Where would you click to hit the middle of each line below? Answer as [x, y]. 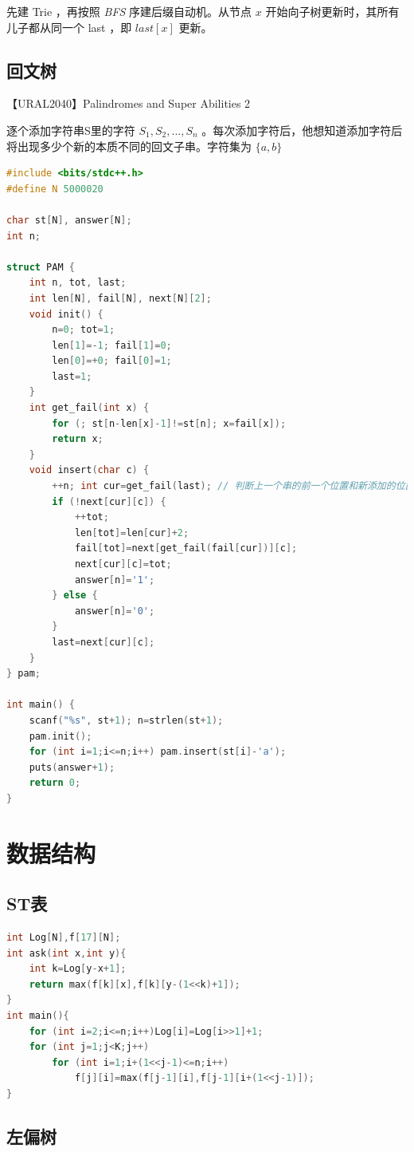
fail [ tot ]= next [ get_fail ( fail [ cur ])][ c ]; [186, 548]
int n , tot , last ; [78, 283]
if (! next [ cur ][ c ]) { [109, 501]
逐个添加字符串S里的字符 [71, 130]
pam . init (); [61, 736]
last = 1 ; [72, 376]
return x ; [78, 439]
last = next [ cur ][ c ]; [103, 642]
